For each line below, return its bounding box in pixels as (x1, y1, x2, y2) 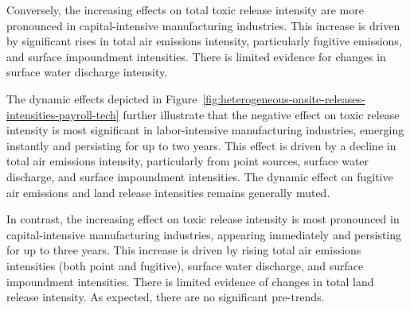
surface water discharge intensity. (6, 64, 168, 80)
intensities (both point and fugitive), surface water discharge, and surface (6, 257, 364, 273)
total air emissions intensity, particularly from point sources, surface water (6, 153, 369, 169)
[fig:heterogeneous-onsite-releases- (202, 90, 365, 107)
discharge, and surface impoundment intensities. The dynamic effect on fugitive (6, 168, 393, 184)
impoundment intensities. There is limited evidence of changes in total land (6, 273, 374, 289)
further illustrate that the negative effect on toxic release (123, 106, 400, 122)
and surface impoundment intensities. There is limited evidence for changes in (6, 48, 386, 64)
